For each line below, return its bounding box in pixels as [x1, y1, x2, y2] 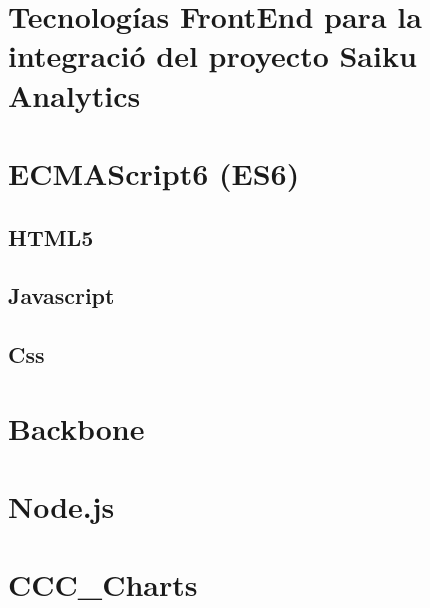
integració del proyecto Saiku [8, 35, 417, 76]
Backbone [8, 407, 145, 448]
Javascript [8, 280, 115, 311]
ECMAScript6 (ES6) [8, 152, 300, 193]
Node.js [8, 486, 115, 527]
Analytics [8, 74, 141, 115]
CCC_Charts [8, 564, 198, 605]
